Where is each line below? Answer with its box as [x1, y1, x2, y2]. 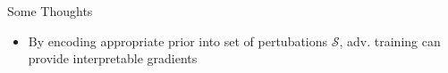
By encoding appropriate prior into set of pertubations [28, 31, 328, 50]
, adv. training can [339, 31, 441, 50]
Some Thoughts [7, 2, 93, 20]
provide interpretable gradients [28, 49, 198, 68]
